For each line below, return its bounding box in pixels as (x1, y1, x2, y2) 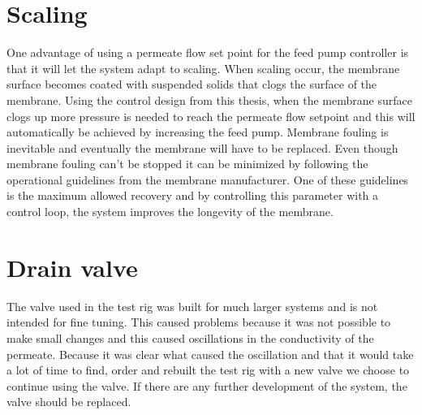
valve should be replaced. (6, 393, 131, 410)
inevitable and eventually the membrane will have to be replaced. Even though (6, 139, 398, 156)
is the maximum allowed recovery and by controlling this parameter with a (6, 187, 379, 204)
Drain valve (6, 250, 138, 283)
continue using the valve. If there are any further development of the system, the (6, 377, 407, 394)
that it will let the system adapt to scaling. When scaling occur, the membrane (6, 59, 400, 76)
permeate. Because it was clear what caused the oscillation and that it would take (6, 345, 414, 362)
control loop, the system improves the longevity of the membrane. (6, 203, 334, 220)
